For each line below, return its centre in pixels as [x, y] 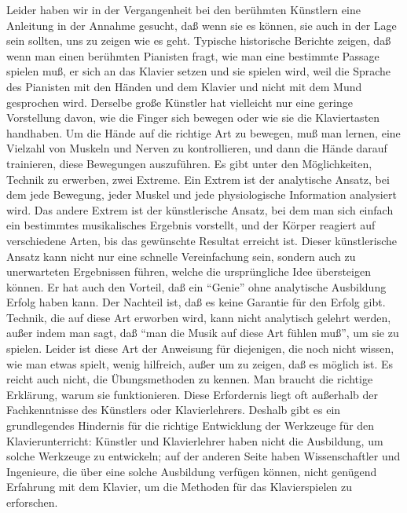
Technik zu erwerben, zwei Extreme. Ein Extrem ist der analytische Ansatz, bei [198, 179]
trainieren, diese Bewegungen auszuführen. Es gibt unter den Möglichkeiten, [189, 163]
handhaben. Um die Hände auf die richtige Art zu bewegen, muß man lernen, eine [203, 132]
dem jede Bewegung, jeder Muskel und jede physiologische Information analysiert [202, 194]
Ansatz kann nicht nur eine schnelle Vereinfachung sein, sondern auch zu [181, 256]
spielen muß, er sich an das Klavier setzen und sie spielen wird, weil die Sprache [199, 71]
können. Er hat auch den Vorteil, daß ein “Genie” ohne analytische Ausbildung [196, 286]
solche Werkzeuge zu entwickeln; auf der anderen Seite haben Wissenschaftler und [203, 456]
